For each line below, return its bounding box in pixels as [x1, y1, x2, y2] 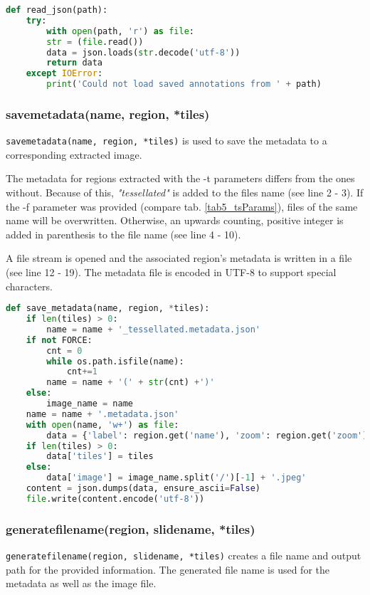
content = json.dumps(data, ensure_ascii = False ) [26, 483, 260, 494]
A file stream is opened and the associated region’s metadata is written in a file [6, 251, 352, 265]
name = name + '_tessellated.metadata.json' [46, 324, 260, 335]
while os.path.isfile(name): [46, 356, 184, 367]
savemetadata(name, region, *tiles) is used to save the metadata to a [6, 133, 327, 148]
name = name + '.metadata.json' [26, 409, 179, 419]
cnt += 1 [66, 367, 97, 377]
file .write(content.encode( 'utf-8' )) [26, 493, 205, 504]
